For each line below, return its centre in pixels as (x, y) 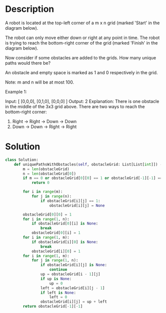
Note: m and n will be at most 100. (40, 82)
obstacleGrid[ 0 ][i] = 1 (56, 233)
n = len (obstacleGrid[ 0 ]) (50, 174)
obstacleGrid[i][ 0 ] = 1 (56, 251)
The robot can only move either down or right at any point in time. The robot (83, 38)
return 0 (41, 183)
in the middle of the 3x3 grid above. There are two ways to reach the (75, 106)
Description (30, 9)
